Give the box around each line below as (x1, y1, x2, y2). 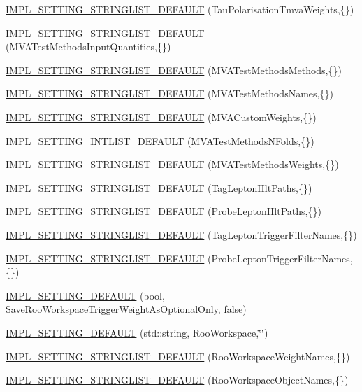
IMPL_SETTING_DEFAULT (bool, (6, 288, 165, 302)
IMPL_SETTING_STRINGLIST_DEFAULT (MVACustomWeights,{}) (6, 109, 317, 124)
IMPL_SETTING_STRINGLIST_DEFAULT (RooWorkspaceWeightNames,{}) (6, 349, 350, 363)
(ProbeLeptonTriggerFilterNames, (207, 251, 353, 265)
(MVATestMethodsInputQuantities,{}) (6, 39, 171, 54)
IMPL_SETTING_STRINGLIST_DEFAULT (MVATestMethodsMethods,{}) (6, 62, 342, 77)
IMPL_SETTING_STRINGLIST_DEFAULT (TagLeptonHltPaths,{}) (6, 180, 312, 195)
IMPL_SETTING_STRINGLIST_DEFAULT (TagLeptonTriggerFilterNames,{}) (6, 227, 357, 241)
